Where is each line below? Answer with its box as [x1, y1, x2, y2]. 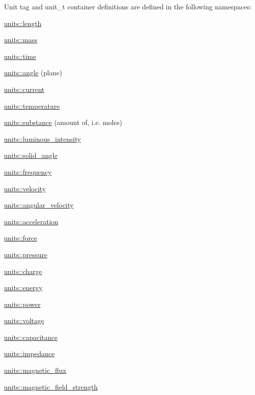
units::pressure [4, 249, 48, 259]
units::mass [4, 34, 37, 45]
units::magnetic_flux [4, 365, 66, 375]
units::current [4, 84, 45, 94]
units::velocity [4, 183, 46, 193]
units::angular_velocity [4, 200, 74, 210]
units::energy [4, 282, 43, 293]
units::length [4, 18, 42, 28]
